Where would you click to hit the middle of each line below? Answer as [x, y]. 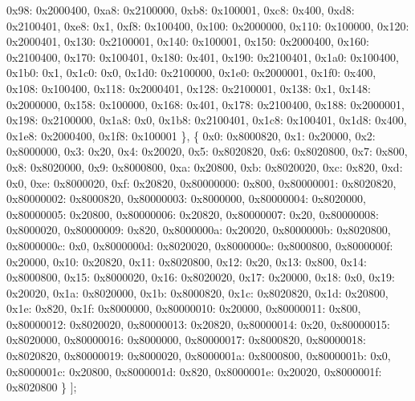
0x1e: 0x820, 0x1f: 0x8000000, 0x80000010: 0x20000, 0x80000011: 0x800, [184, 308]
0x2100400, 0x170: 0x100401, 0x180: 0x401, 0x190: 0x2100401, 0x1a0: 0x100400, [203, 57]
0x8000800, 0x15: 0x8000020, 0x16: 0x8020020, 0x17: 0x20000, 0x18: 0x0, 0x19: [201, 277]
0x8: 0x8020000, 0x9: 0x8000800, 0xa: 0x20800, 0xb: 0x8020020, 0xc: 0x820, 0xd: [205, 166]
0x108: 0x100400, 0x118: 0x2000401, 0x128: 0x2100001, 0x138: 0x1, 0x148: [189, 88]
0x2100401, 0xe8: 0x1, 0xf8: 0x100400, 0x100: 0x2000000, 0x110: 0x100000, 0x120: [208, 25]
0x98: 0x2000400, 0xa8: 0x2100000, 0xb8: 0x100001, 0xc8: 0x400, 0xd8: [181, 10]
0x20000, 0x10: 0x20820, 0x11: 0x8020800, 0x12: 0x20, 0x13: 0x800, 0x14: [187, 261]
